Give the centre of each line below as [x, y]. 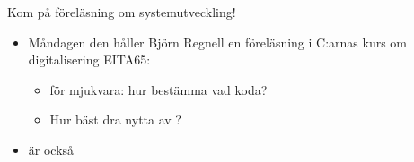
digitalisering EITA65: [89, 60]
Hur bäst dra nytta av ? [115, 119]
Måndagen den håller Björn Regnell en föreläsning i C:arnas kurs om [218, 42]
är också [51, 149]
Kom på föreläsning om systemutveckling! [122, 12]
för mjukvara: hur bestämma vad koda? [159, 89]
